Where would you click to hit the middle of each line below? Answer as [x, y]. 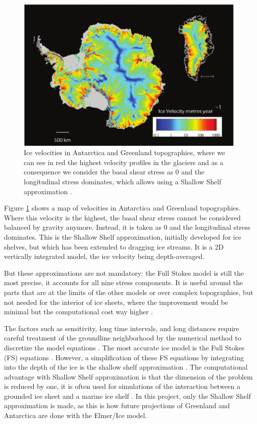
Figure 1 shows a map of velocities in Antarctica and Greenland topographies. [122, 208]
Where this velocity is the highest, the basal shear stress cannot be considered [122, 217]
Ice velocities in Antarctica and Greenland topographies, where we [125, 152]
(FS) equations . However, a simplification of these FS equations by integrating [124, 357]
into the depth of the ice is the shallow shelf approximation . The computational [126, 367]
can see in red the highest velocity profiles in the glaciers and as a [124, 162]
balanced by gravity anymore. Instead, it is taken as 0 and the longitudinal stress [127, 227]
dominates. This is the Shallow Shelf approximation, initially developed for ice [123, 236]
